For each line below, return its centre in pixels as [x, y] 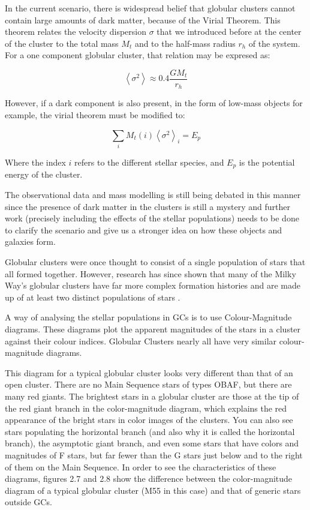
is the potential [267, 162]
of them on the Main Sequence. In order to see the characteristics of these [141, 466]
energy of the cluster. [44, 174]
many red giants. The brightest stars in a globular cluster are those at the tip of [152, 396]
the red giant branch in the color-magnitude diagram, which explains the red [146, 408]
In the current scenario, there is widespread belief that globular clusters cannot [150, 8]
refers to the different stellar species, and [149, 162]
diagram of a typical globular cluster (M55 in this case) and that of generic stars [153, 490]
